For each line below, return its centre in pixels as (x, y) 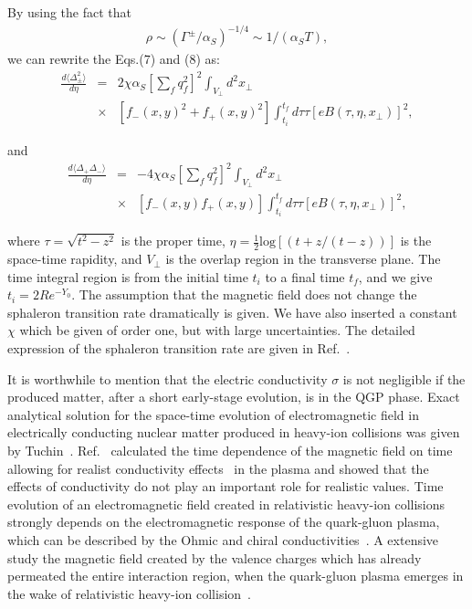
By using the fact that (69, 12)
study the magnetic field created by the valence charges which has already (215, 557)
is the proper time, (173, 241)
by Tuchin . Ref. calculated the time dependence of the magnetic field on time (230, 450)
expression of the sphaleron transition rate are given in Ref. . (179, 348)
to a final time (305, 276)
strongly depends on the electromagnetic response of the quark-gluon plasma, (224, 522)
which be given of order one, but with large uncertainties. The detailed (217, 330)
